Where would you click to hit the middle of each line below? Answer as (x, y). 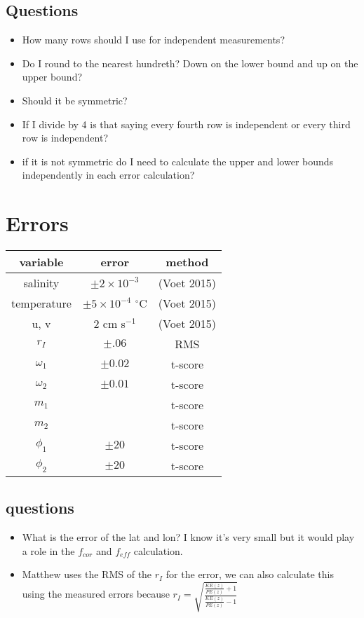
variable (41, 262)
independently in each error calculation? (108, 175)
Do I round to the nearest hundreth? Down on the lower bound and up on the (190, 63)
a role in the (48, 550)
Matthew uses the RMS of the (87, 574)
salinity (41, 283)
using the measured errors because (96, 594)
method (187, 262)
